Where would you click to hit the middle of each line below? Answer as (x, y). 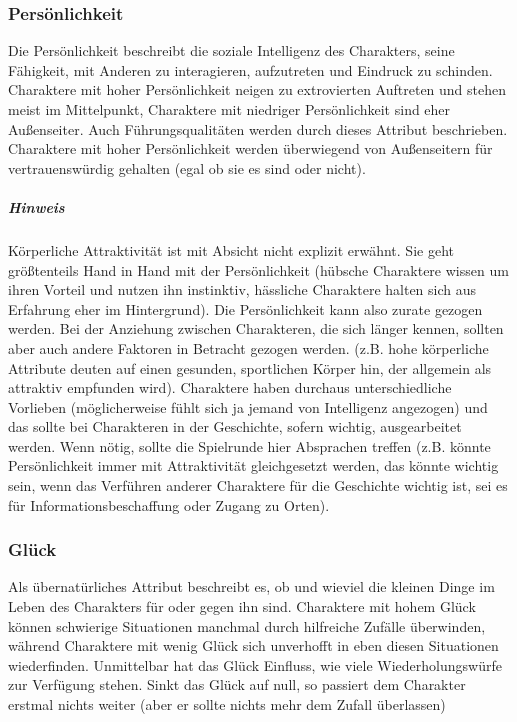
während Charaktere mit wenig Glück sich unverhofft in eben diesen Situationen (253, 645)
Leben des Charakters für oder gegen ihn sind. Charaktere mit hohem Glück (242, 606)
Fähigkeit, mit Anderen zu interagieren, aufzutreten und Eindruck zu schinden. (250, 69)
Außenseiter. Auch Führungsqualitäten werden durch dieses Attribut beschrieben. (258, 128)
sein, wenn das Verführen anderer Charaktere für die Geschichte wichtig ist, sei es (258, 485)
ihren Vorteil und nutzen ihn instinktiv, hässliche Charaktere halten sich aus (242, 289)
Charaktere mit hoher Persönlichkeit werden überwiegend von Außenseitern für (250, 148)
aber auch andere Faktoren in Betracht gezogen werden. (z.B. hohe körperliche (248, 347)
